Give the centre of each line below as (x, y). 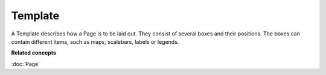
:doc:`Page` (26, 64)
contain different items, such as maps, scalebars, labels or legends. (95, 41)
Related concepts (34, 53)
